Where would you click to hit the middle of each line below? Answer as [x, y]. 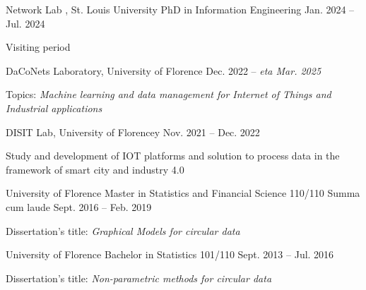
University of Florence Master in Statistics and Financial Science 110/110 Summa [183, 193]
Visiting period [38, 47]
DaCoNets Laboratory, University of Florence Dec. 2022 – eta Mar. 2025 [164, 70]
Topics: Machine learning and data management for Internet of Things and [169, 94]
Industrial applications [54, 108]
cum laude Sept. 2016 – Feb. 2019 [79, 206]
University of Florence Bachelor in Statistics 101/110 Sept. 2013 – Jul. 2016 [170, 254]
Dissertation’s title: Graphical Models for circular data [123, 230]
